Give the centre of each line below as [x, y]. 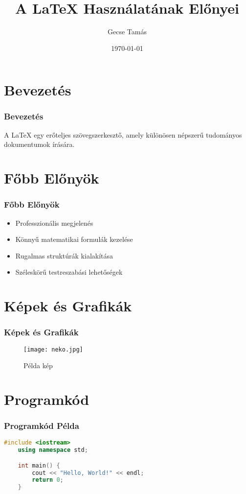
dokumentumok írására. [39, 144]
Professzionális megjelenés [54, 223]
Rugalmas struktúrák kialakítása [64, 255]
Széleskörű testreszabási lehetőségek [69, 272]
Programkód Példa [42, 426]
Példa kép [38, 365]
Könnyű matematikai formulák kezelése [74, 239]
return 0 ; [48, 480]
